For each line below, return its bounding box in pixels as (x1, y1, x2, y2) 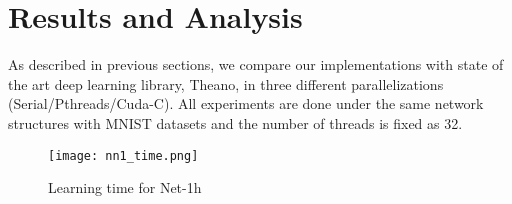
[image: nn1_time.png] (48, 148, 199, 163)
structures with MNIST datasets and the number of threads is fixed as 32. (8, 112, 463, 133)
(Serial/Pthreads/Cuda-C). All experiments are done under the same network (8, 93, 484, 114)
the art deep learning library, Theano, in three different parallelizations (8, 73, 444, 94)
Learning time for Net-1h (48, 177, 202, 198)
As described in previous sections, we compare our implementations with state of (8, 54, 504, 75)
